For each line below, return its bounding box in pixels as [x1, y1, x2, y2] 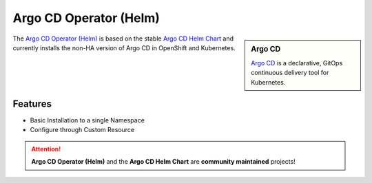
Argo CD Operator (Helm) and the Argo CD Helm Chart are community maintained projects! [31, 158, 296, 166]
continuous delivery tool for [251, 69, 329, 77]
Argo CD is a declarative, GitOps [251, 58, 343, 67]
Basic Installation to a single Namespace [30, 116, 145, 125]
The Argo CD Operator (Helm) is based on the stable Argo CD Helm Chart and [12, 34, 234, 43]
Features [12, 98, 52, 109]
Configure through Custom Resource [30, 126, 134, 134]
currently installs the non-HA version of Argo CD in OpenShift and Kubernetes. [12, 43, 236, 52]
